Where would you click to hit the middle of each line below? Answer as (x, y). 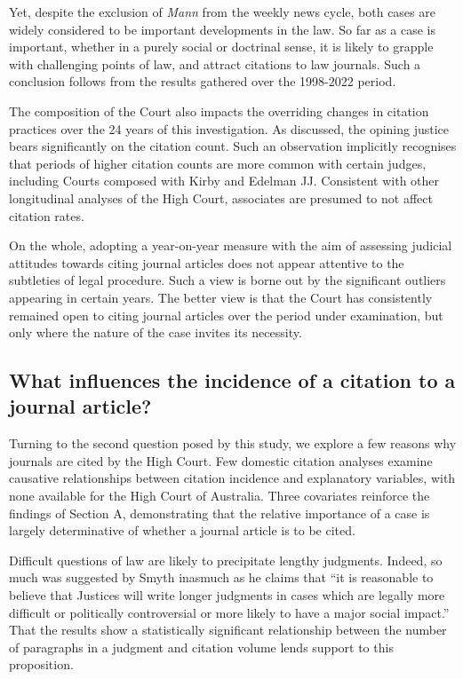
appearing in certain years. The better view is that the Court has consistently (221, 297)
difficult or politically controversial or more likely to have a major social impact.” (229, 612)
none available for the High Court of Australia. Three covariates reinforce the (220, 496)
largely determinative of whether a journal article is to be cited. (182, 530)
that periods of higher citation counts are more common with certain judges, (218, 163)
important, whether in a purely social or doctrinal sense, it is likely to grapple (221, 47)
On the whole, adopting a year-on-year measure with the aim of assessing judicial (231, 245)
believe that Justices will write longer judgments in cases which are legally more (227, 595)
